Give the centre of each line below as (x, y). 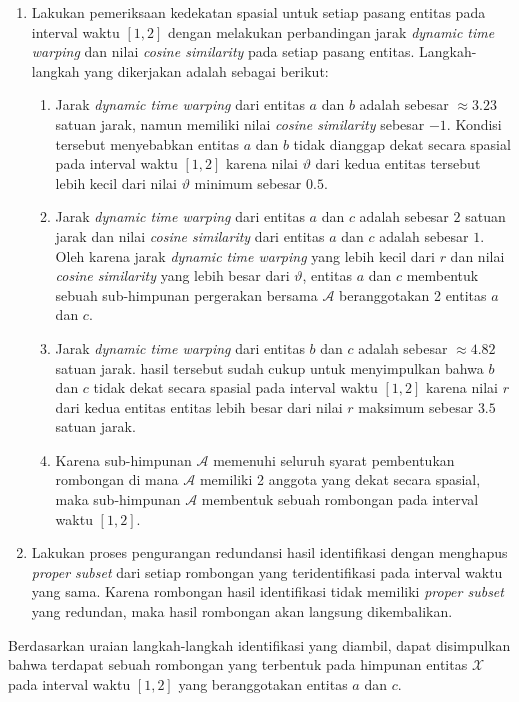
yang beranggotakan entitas (263, 683)
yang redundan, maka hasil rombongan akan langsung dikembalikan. (242, 611)
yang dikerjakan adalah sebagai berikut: (206, 70)
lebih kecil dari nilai (116, 182)
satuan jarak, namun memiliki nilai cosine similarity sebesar (240, 123)
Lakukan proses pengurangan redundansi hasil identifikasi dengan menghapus (269, 552)
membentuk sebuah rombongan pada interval (340, 499)
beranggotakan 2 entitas (413, 294)
